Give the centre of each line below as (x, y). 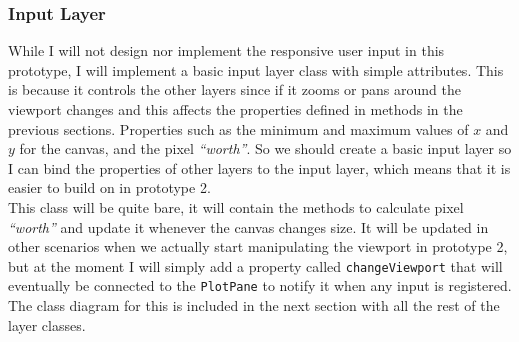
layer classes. (47, 324)
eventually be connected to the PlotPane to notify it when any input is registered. (260, 285)
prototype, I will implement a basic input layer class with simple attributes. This (256, 69)
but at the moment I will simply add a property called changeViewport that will (255, 265)
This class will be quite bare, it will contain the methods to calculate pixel (236, 206)
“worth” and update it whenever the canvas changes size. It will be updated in (248, 226)
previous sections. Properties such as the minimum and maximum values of (238, 128)
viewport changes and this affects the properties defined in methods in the (235, 109)
